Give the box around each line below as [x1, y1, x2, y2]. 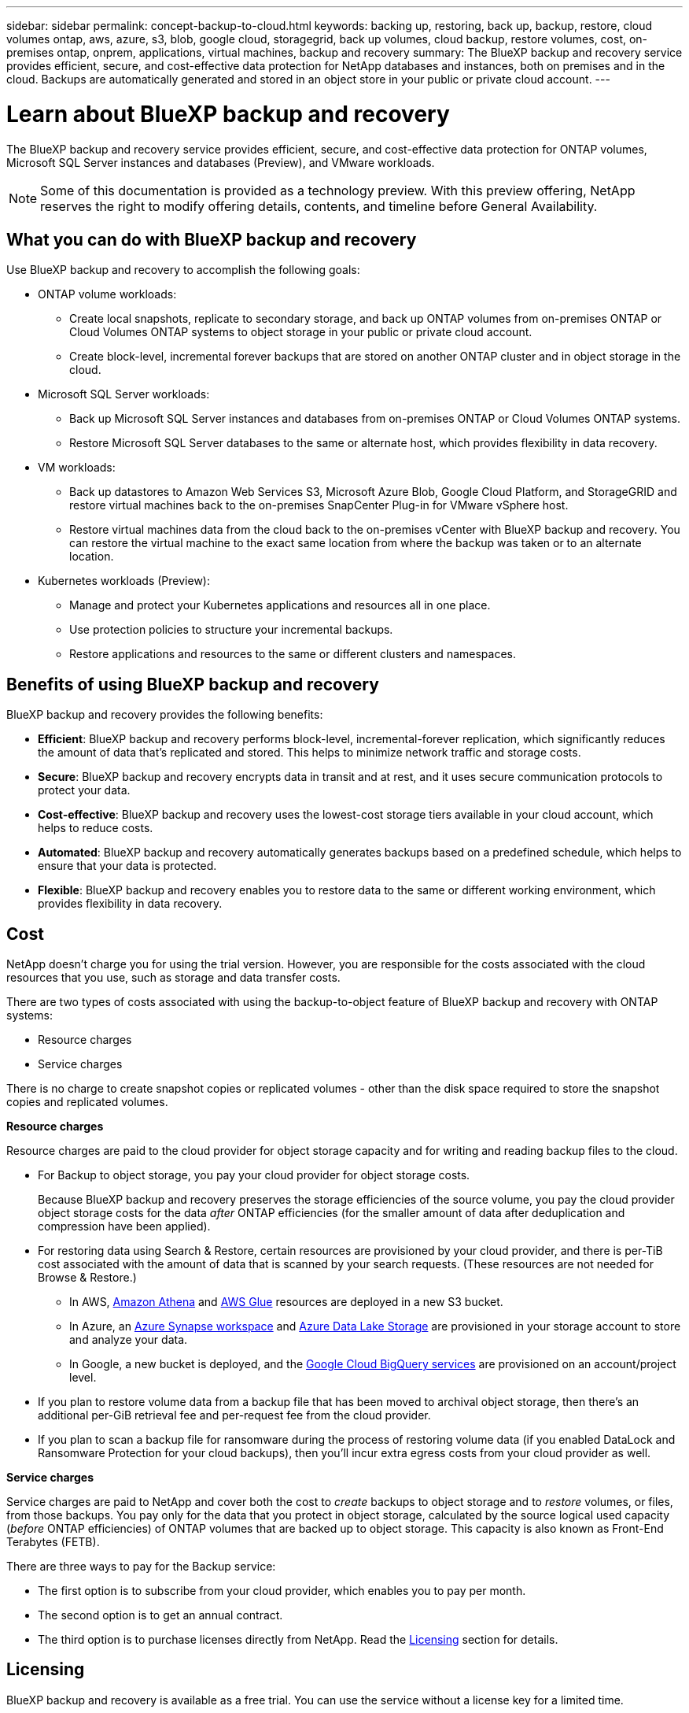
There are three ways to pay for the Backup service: [6, 1559, 276, 1574]
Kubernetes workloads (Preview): [38, 574, 210, 588]
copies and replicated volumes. [6, 1095, 168, 1109]
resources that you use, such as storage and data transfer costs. [6, 971, 341, 985]
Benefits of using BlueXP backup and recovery [6, 674, 379, 694]
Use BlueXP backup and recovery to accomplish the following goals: [6, 263, 360, 277]
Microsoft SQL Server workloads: [38, 387, 210, 401]
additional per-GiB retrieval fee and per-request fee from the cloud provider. [38, 1408, 431, 1423]
